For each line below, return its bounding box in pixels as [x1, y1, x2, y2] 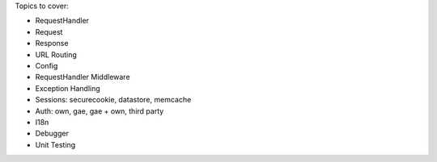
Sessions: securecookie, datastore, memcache [35, 95, 192, 105]
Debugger [35, 129, 69, 139]
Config [35, 60, 58, 70]
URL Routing [35, 49, 77, 60]
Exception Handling [35, 83, 100, 93]
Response [35, 39, 69, 48]
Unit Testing [35, 139, 76, 149]
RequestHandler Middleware [35, 73, 130, 82]
